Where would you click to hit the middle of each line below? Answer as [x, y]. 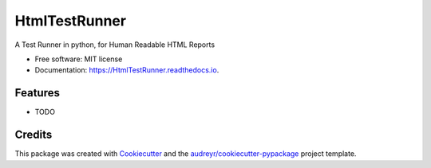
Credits [34, 135]
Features [37, 93]
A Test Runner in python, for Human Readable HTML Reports [115, 45]
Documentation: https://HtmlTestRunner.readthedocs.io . [127, 70]
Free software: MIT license [79, 59]
